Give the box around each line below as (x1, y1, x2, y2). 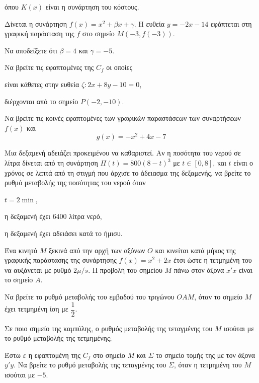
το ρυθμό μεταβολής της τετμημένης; (5, 333, 112, 343)
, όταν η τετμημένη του (174, 359, 242, 370)
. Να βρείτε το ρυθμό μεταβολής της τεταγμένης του (14, 359, 166, 370)
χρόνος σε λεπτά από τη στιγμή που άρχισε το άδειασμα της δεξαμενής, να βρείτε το (5, 167, 251, 178)
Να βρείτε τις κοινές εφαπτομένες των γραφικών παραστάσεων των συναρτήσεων (5, 113, 241, 123)
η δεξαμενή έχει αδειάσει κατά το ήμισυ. (5, 227, 123, 238)
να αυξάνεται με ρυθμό (5, 264, 71, 275)
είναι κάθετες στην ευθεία (5, 79, 79, 89)
